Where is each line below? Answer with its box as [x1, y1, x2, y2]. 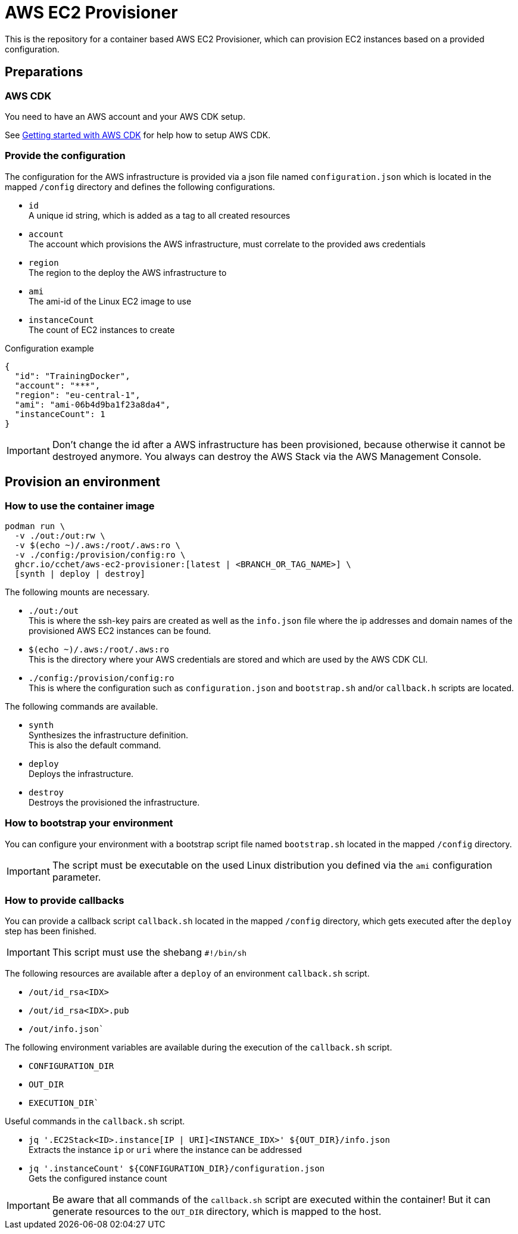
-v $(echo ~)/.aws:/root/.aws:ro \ [14, 540, 181, 550]
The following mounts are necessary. [5, 586, 150, 597]
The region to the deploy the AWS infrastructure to [29, 267, 227, 278]
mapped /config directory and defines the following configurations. [5, 181, 275, 192]
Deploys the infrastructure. [29, 768, 134, 779]
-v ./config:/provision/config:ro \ [14, 549, 186, 560]
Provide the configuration [5, 150, 126, 162]
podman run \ [5, 521, 65, 531]
